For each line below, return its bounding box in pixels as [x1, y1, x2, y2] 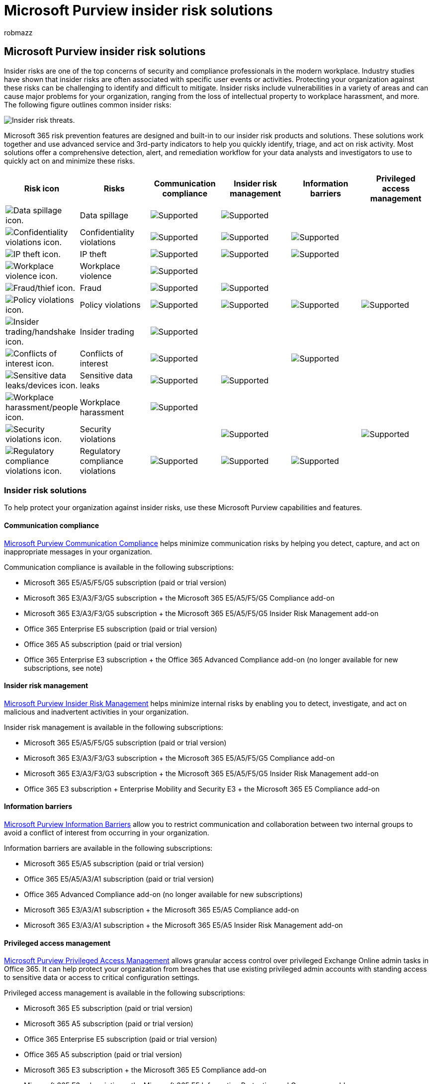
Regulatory [80, 446, 121, 456]
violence [80, 271, 112, 281]
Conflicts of [80, 348, 123, 359]
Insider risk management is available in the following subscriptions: [4, 723, 223, 731]
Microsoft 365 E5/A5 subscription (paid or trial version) [24, 859, 204, 868]
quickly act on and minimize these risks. [4, 156, 135, 165]
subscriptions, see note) [24, 663, 103, 672]
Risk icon [24, 183, 60, 193]
